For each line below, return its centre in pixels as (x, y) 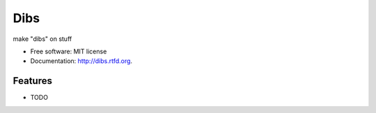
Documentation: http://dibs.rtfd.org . (81, 61)
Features (32, 81)
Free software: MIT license (69, 51)
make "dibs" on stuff (42, 39)
